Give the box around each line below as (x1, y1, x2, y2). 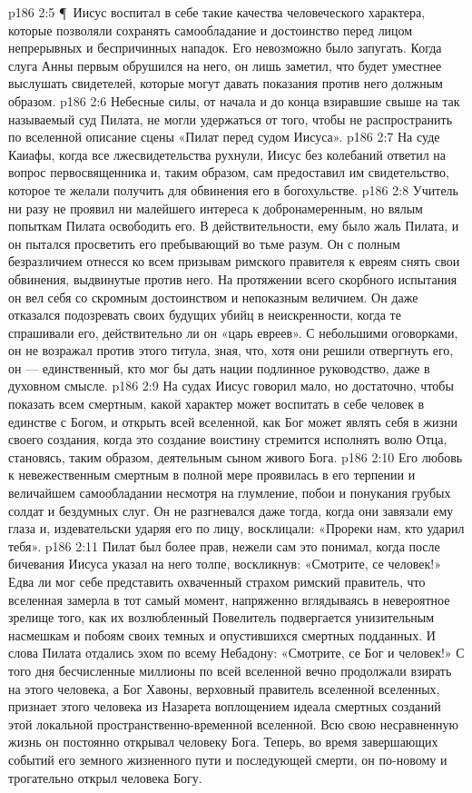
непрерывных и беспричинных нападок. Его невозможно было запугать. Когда (8, 38, 442, 57)
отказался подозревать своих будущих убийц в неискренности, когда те (8, 305, 401, 324)
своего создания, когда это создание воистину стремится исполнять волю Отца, (8, 430, 447, 449)
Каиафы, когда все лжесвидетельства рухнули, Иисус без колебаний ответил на (8, 144, 447, 164)
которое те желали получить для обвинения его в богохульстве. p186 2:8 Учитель (8, 180, 458, 199)
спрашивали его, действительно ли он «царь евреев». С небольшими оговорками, (8, 322, 458, 342)
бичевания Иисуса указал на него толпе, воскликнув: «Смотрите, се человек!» (8, 554, 441, 573)
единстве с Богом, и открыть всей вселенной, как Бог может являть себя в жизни (8, 411, 458, 431)
